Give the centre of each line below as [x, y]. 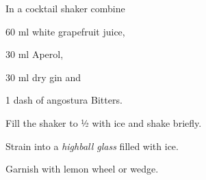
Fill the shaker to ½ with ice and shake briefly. [104, 122]
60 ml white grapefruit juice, [65, 31]
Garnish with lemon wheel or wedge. [82, 169]
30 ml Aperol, [35, 54]
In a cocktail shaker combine [65, 8]
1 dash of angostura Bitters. [64, 100]
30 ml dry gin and [43, 77]
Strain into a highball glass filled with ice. [92, 146]
